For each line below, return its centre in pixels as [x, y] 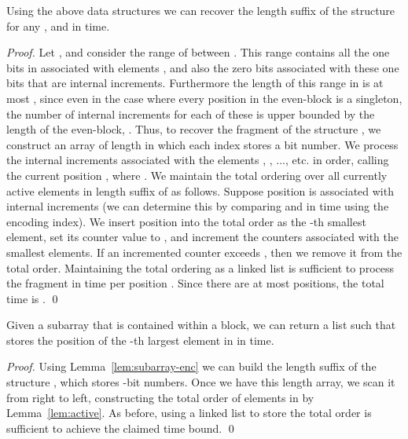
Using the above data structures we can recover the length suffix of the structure [201, 10]
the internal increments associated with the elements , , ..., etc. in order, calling [198, 160]
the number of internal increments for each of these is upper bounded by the [191, 113]
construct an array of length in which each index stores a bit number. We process [202, 144]
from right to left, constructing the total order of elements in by [160, 397]
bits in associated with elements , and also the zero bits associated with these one [203, 67]
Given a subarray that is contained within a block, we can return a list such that [201, 325]
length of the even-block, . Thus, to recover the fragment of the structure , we [194, 129]
